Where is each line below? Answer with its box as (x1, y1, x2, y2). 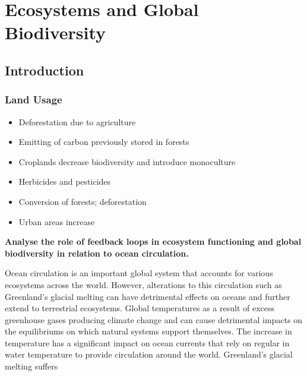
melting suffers (5, 360, 58, 372)
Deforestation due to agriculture (18, 115, 136, 128)
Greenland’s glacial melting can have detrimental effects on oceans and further (5, 290, 290, 302)
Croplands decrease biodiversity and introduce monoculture (18, 155, 236, 168)
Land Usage (5, 92, 62, 107)
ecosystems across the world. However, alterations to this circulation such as (5, 278, 282, 290)
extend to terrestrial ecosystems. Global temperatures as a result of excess (5, 302, 275, 314)
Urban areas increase (18, 215, 95, 228)
